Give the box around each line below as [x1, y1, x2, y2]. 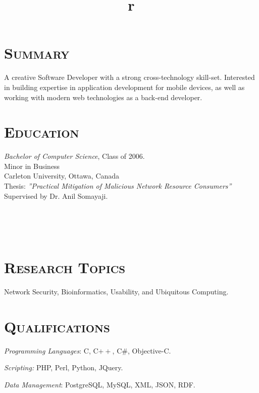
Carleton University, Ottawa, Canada [4, 170, 120, 181]
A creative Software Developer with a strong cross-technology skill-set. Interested [4, 72, 255, 82]
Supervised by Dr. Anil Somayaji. [4, 190, 108, 201]
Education [4, 121, 79, 142]
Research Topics [4, 257, 126, 278]
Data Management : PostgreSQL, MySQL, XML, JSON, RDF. [4, 379, 195, 389]
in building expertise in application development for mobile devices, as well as [4, 81, 245, 92]
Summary [4, 42, 70, 63]
